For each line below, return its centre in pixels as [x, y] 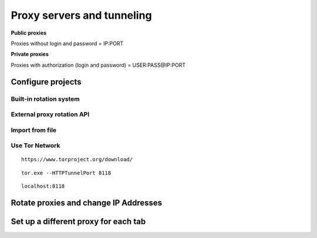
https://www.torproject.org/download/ [77, 159]
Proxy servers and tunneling [81, 15]
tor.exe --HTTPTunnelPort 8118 [66, 173]
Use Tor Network [36, 145]
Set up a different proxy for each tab [78, 221]
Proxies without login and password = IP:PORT [67, 43]
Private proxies [30, 54]
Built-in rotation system [45, 98]
